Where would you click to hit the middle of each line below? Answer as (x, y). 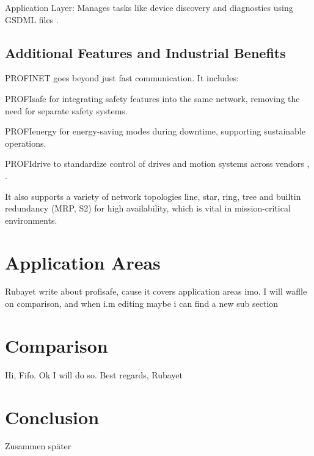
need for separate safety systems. (66, 110)
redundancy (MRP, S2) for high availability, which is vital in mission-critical (148, 208)
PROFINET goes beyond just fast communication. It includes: (122, 78)
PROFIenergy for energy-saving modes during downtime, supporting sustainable (155, 131)
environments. (31, 220)
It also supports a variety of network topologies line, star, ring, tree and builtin (153, 196)
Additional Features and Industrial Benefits (145, 52)
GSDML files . (32, 19)
